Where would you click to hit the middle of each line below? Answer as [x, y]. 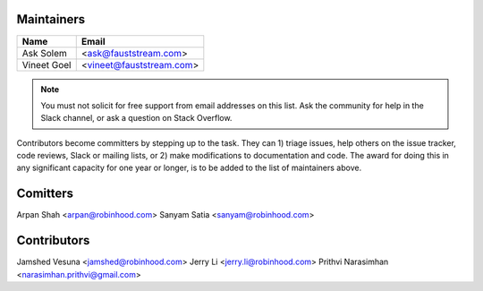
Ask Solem [44, 53]
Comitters [45, 194]
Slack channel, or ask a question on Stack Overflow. [136, 118]
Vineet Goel [47, 64]
